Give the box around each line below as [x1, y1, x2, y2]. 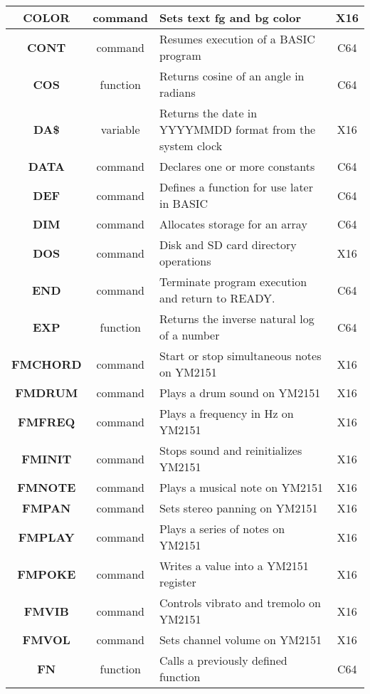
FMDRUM [15, 384, 78, 401]
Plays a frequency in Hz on [159, 405, 294, 421]
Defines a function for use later [159, 179, 313, 195]
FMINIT [21, 450, 72, 467]
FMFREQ [18, 413, 75, 430]
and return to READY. [159, 290, 275, 306]
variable [100, 121, 140, 137]
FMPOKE [17, 565, 76, 582]
